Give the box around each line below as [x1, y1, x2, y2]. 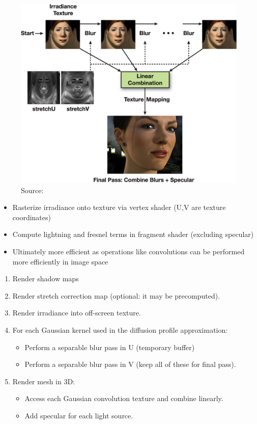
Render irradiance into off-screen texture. [12, 307, 141, 318]
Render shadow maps [12, 273, 79, 284]
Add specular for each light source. [24, 410, 133, 420]
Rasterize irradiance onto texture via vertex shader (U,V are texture [12, 202, 226, 213]
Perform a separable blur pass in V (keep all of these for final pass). [24, 359, 236, 369]
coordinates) [12, 211, 51, 222]
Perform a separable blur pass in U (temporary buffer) [24, 341, 195, 352]
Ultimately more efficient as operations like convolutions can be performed [12, 246, 245, 257]
